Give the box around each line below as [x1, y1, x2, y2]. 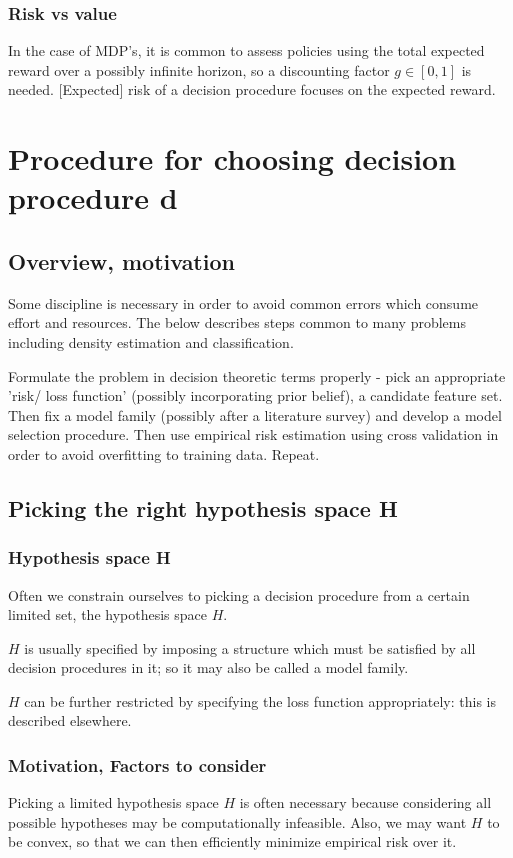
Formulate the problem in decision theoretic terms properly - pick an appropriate [8, 365, 506, 386]
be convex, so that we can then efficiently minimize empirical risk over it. [8, 831, 457, 852]
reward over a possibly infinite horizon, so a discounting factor [8, 59, 390, 80]
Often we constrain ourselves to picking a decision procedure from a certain [8, 584, 470, 605]
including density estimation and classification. [8, 331, 294, 352]
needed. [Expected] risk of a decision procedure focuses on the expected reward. [8, 79, 496, 100]
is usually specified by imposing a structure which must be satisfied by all [24, 637, 476, 658]
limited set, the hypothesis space [8, 604, 208, 625]
